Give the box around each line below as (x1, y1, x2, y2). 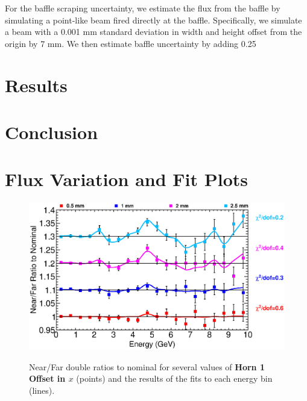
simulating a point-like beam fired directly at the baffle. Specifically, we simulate (5, 13, 302, 26)
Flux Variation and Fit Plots (5, 167, 248, 191)
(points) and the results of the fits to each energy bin (76, 372, 273, 385)
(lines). (29, 384, 55, 396)
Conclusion (5, 119, 98, 144)
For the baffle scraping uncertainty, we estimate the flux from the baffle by (5, 2, 280, 14)
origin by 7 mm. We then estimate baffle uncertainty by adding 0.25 (5, 37, 256, 49)
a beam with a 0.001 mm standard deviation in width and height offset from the (5, 25, 302, 38)
